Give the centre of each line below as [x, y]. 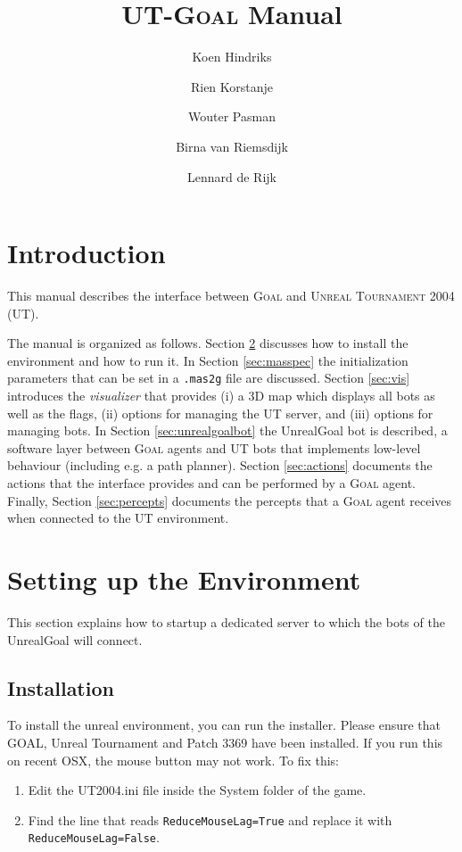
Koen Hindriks [232, 57]
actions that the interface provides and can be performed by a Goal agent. [212, 483]
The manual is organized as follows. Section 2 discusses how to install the [208, 343]
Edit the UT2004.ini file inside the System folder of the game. [197, 790]
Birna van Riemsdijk [232, 146]
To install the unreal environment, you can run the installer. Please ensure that [224, 725]
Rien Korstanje [232, 86]
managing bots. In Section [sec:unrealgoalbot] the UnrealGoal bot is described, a [227, 430]
